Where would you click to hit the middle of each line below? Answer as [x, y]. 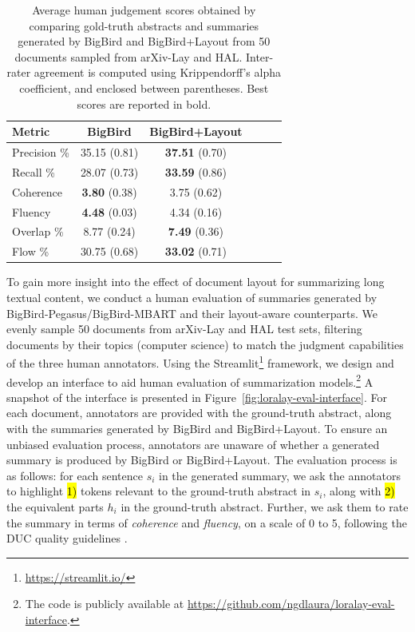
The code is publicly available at [105, 604]
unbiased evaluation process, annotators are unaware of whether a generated [193, 444]
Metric [31, 131]
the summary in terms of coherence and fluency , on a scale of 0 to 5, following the [207, 522]
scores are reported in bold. [144, 103]
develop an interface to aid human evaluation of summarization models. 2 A [190, 380]
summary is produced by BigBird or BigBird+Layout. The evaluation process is [202, 460]
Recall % [34, 171]
